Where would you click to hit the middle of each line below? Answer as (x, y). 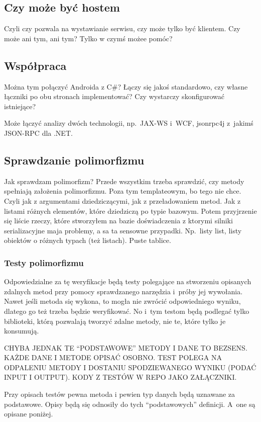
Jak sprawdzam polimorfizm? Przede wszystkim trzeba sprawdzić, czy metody (124, 181)
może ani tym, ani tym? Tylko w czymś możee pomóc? (88, 38)
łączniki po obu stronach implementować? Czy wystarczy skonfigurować (114, 96)
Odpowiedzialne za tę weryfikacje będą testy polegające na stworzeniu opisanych (128, 281)
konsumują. (22, 331)
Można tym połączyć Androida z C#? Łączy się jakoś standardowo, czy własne (126, 86)
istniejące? (20, 106)
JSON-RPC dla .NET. (38, 133)
